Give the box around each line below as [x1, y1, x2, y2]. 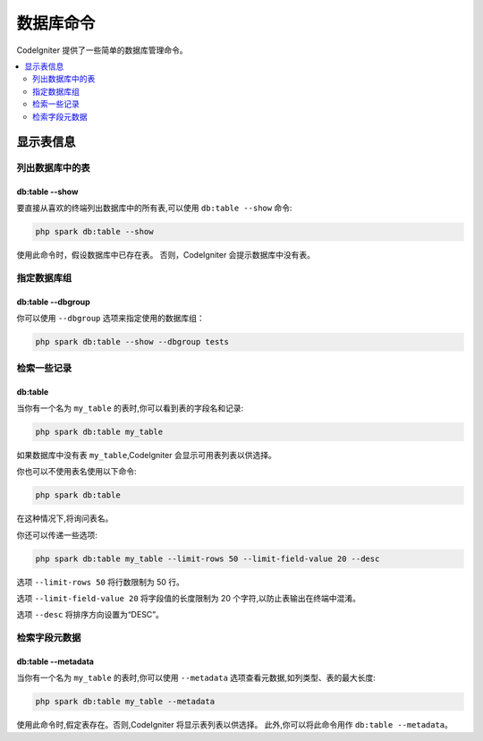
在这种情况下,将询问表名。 [16, 513, 114, 524]
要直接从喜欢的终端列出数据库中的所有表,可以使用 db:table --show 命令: [16, 202, 292, 214]
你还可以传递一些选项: [16, 529, 98, 541]
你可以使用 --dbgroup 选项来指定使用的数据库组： [16, 313, 205, 324]
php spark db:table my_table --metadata [35, 696, 215, 707]
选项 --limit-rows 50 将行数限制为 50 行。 [16, 576, 185, 587]
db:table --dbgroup [16, 296, 91, 307]
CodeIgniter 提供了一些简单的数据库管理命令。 [16, 45, 188, 55]
